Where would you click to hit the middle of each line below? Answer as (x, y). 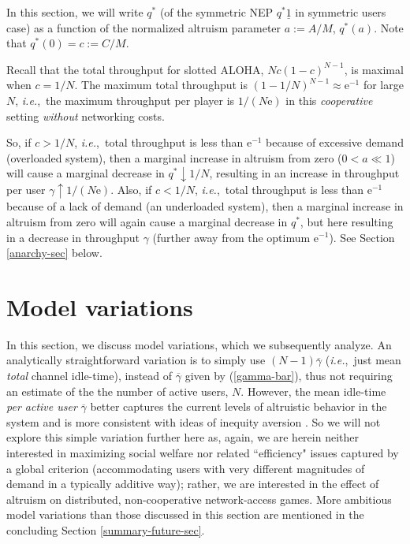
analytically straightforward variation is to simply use (136, 360)
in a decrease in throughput (73, 237)
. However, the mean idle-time (313, 391)
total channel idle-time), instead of (89, 375)
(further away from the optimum (231, 237)
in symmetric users (341, 12)
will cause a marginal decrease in (86, 173)
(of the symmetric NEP (216, 12)
